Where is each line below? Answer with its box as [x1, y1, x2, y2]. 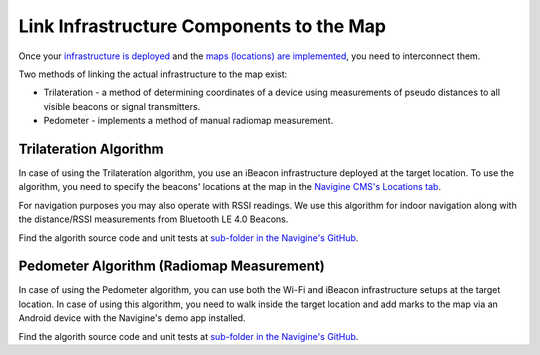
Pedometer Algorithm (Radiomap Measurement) [18, 258, 325, 275]
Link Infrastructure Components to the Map [18, 15, 387, 37]
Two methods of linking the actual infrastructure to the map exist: [18, 68, 288, 80]
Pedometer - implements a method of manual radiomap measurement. [43, 115, 334, 127]
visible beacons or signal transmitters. [43, 100, 201, 112]
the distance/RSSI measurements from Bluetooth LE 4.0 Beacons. [18, 213, 289, 225]
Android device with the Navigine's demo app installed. [18, 312, 246, 324]
